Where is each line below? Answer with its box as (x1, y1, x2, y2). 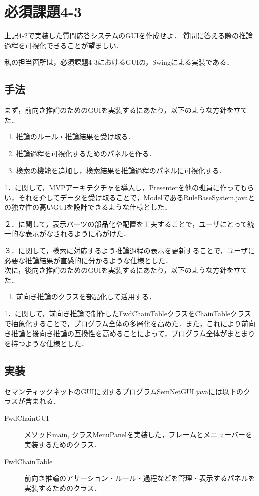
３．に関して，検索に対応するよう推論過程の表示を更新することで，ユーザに (4, 245, 255, 256)
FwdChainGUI (4, 412, 49, 423)
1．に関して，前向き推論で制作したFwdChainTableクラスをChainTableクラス (4, 308, 251, 319)
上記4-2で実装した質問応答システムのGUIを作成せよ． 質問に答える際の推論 (4, 30, 253, 41)
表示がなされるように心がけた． (25, 228, 130, 239)
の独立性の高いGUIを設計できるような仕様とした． (4, 202, 172, 212)
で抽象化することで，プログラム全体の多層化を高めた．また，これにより (4, 318, 242, 328)
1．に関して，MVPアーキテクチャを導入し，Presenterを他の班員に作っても (4, 182, 247, 193)
